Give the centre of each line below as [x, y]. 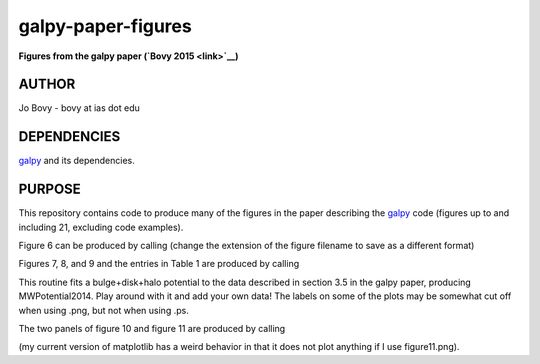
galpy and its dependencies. [76, 161]
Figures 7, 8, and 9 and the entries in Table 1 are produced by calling [159, 264]
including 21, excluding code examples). [101, 227]
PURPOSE [50, 189]
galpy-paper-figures [105, 26]
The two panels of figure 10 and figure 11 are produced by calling [152, 328]
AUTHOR [47, 84]
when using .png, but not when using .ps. [103, 310]
